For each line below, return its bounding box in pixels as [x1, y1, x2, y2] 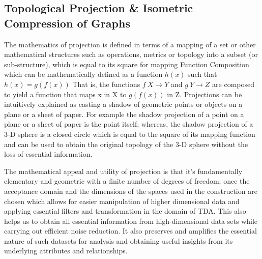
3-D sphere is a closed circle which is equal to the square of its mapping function [4, 128, 255, 139]
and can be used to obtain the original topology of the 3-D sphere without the [4, 138, 248, 149]
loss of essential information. [4, 149, 93, 159]
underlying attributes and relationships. [4, 245, 128, 256]
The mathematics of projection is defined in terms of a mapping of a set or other [4, 39, 256, 49]
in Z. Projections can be [167, 89, 242, 99]
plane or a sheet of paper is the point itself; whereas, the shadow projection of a [4, 119, 253, 129]
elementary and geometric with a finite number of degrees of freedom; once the [4, 176, 250, 186]
